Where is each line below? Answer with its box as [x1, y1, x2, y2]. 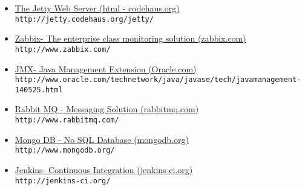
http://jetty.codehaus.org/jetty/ [15, 14, 154, 24]
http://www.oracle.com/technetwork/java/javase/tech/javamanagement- [15, 75, 301, 84]
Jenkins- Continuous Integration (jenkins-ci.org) [15, 163, 193, 176]
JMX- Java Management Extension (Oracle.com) [15, 62, 197, 75]
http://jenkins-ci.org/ [15, 176, 111, 185]
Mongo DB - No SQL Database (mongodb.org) [15, 133, 189, 145]
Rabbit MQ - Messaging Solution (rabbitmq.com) [15, 103, 199, 115]
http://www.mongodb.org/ [15, 146, 115, 155]
